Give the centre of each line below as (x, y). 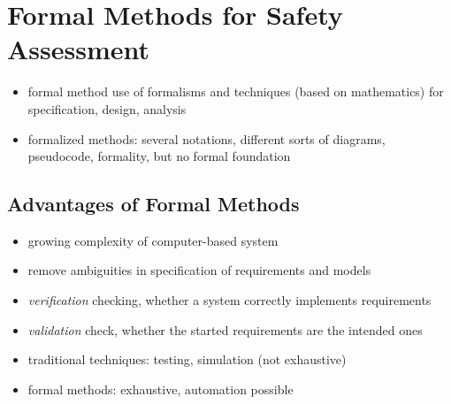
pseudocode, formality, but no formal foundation (159, 156)
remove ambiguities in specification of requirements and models (199, 270)
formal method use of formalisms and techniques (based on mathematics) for (236, 91)
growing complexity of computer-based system (153, 240)
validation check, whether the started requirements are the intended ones (225, 329)
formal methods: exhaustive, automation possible (161, 389)
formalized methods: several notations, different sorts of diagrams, (206, 138)
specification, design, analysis (107, 108)
